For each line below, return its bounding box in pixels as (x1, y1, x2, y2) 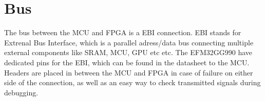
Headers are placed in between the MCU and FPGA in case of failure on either (4, 67, 253, 78)
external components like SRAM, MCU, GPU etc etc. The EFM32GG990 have (4, 47, 252, 58)
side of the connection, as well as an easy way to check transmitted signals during (4, 77, 261, 88)
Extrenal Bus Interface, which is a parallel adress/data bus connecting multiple (4, 37, 254, 47)
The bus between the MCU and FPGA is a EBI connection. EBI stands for (4, 27, 241, 38)
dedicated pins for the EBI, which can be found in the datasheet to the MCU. (4, 57, 250, 67)
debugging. (4, 87, 39, 97)
